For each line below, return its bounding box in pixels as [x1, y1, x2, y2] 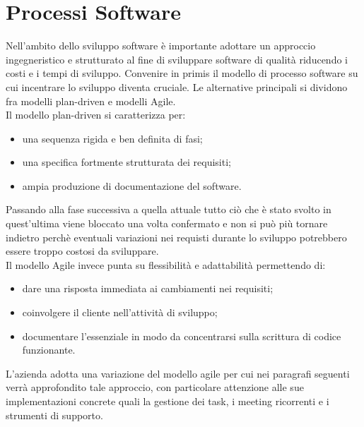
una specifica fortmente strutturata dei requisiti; [22, 155, 231, 169]
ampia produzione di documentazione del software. [22, 178, 242, 193]
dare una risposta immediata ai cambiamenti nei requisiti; [22, 281, 274, 296]
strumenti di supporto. [6, 407, 103, 422]
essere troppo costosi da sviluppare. [6, 243, 159, 258]
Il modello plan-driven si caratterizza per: [6, 107, 186, 122]
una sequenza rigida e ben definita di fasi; [22, 131, 203, 145]
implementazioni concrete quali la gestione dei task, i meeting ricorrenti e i [6, 394, 329, 408]
